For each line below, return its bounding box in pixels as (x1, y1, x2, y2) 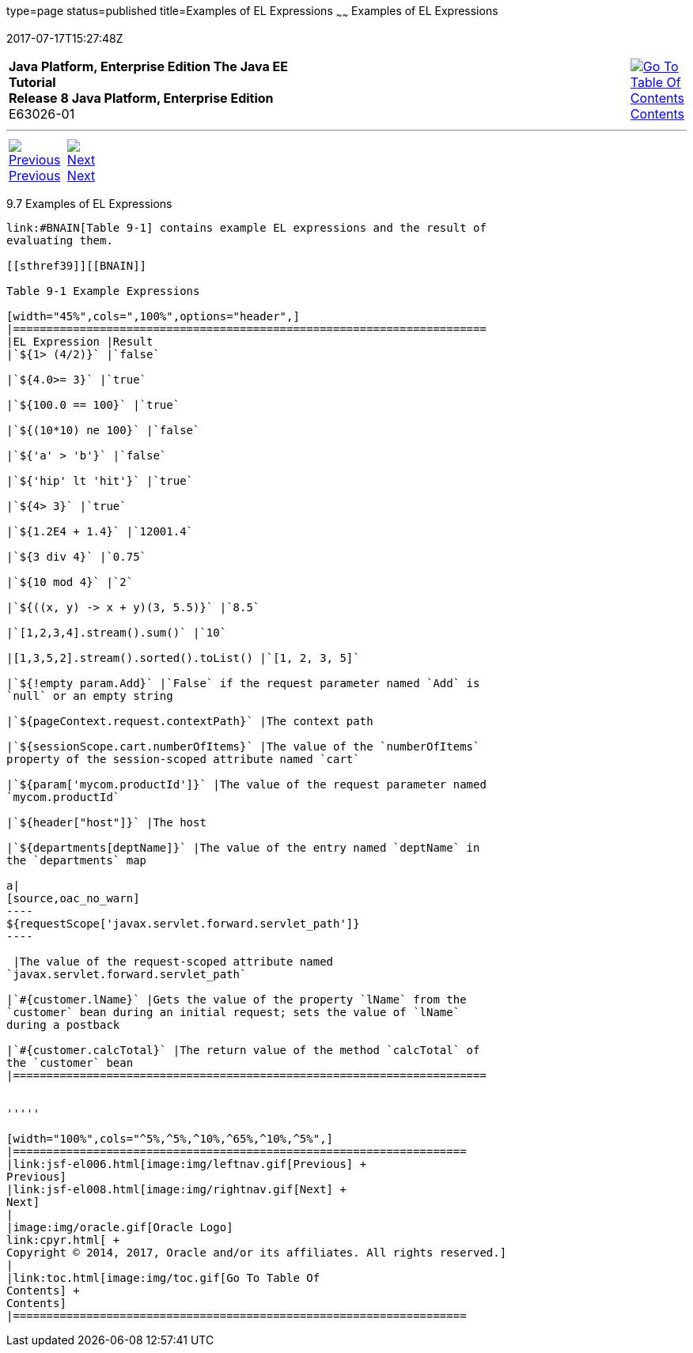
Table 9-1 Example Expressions (6, 284, 200, 297)
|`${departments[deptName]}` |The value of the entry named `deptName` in (6, 841, 480, 854)
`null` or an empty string (6, 689, 173, 702)
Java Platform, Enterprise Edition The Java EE (9, 58, 288, 74)
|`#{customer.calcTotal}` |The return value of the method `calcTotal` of (6, 1043, 480, 1056)
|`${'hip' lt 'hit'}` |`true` (6, 474, 194, 487)
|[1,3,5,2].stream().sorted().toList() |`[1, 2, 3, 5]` (6, 651, 360, 664)
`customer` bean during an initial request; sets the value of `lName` (6, 1005, 460, 1019)
